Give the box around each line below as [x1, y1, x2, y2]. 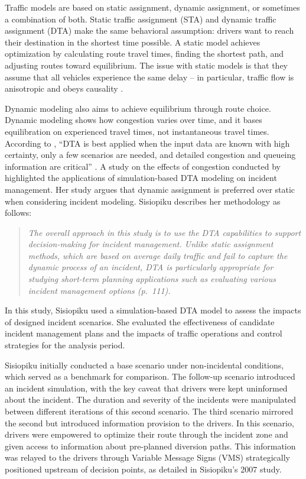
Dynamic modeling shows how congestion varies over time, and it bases [5, 114, 262, 126]
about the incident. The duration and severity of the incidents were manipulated [5, 393, 297, 406]
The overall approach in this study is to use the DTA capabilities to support [28, 226, 301, 238]
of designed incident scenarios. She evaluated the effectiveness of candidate [5, 315, 275, 328]
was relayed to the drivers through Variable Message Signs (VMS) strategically [5, 451, 290, 464]
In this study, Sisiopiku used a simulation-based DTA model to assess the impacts [5, 304, 301, 316]
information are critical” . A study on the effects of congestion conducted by [5, 160, 281, 172]
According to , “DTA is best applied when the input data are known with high [5, 137, 290, 149]
